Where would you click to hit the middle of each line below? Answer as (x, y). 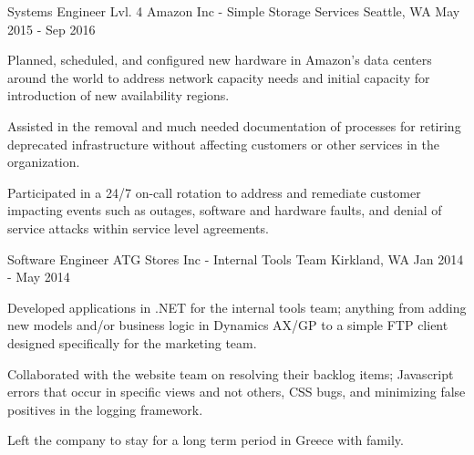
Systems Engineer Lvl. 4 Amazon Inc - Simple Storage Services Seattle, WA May (234, 11)
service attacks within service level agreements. (138, 227)
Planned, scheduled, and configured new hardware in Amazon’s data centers (220, 60)
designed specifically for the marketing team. (132, 342)
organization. (44, 162)
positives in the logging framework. (105, 409)
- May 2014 (39, 277)
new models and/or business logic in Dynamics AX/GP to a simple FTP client (228, 325)
